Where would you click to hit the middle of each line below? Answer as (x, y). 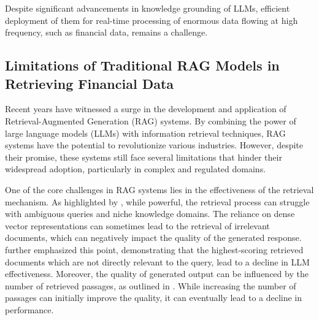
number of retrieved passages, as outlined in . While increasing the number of (151, 285)
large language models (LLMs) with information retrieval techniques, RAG (145, 133)
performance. (29, 309)
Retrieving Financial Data (90, 83)
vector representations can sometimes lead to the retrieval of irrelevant (137, 225)
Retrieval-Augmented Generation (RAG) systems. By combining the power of (151, 120)
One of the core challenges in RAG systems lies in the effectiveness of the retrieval (159, 189)
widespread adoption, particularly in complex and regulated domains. (136, 169)
